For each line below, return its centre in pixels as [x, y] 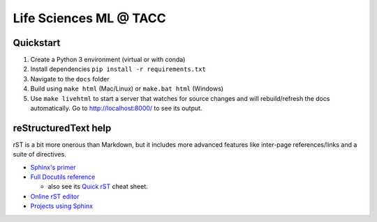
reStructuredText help [62, 128]
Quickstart [37, 43]
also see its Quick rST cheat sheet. [98, 187]
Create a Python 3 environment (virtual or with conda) [108, 60]
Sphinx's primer [53, 167]
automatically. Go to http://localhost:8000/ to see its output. [116, 109]
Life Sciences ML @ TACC [90, 18]
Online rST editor [55, 196]
